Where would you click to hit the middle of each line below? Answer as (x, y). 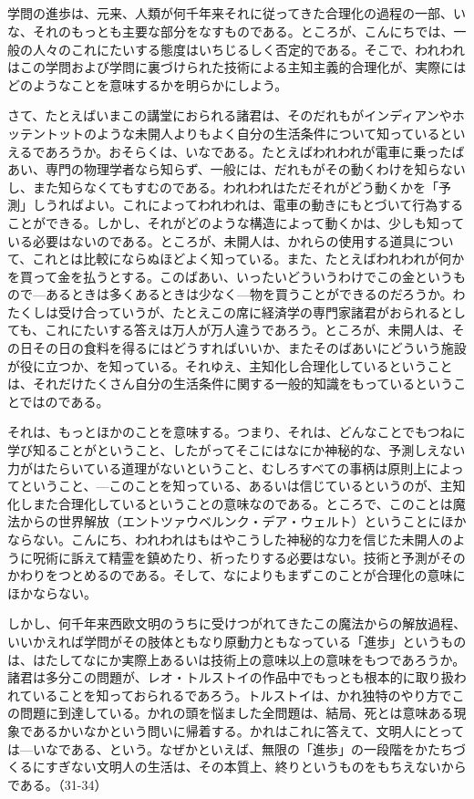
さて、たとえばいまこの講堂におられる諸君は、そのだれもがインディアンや (230, 115)
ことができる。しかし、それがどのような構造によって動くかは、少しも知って (236, 222)
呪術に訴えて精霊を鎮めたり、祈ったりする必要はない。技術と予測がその (249, 557)
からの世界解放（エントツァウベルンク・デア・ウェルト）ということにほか (243, 521)
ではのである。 (64, 401)
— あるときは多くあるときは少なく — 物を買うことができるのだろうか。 (243, 294)
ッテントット (46, 133)
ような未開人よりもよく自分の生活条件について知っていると (274, 133)
